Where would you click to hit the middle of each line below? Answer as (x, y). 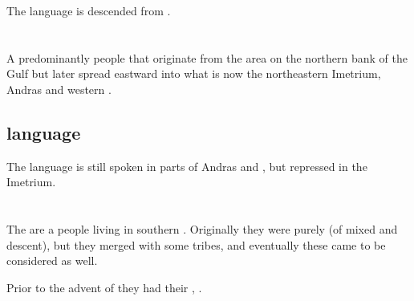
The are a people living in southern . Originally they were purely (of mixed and (202, 229)
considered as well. (52, 260)
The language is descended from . (89, 10)
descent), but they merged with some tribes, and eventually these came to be (196, 244)
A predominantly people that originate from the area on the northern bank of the (207, 57)
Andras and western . (59, 89)
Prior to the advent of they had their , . (104, 287)
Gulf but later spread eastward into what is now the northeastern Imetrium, (194, 73)
